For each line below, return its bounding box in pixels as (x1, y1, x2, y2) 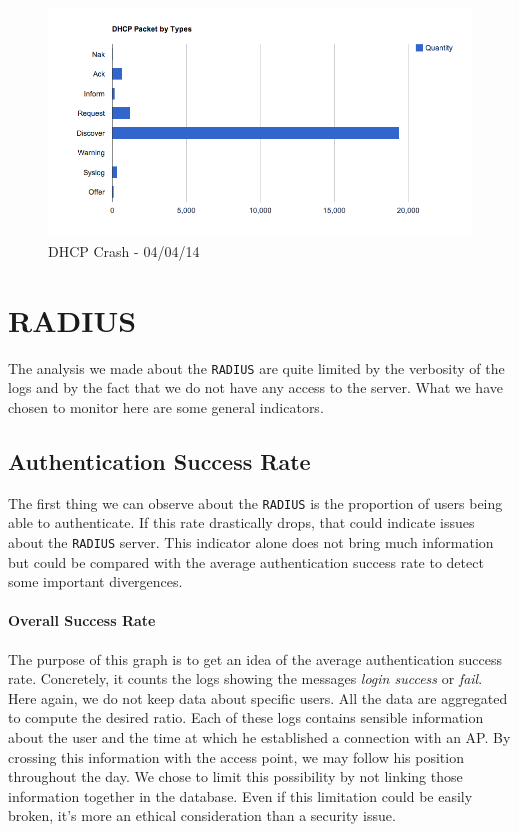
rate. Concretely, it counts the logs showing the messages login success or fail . (8, 668, 483, 689)
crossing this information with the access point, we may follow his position (8, 746, 464, 767)
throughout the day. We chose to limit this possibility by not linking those (8, 766, 463, 787)
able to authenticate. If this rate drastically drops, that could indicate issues (8, 512, 475, 533)
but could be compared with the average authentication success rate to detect (8, 551, 484, 572)
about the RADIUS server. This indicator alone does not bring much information (8, 532, 494, 553)
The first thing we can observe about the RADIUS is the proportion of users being (8, 492, 503, 513)
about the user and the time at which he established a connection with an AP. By (8, 727, 511, 748)
